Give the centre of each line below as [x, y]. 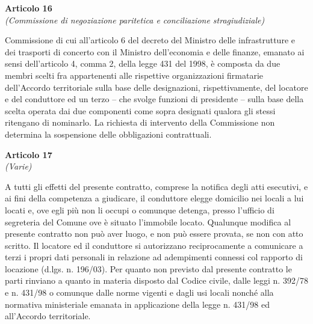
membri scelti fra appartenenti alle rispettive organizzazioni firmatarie [134, 75]
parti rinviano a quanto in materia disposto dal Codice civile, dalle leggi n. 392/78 [156, 280]
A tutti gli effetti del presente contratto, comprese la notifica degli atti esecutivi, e [156, 186]
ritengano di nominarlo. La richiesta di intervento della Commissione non [140, 122]
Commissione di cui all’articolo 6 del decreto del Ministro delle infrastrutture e [150, 40]
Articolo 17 [29, 154]
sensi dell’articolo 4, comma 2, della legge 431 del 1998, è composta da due [143, 63]
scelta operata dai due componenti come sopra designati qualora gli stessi [140, 110]
